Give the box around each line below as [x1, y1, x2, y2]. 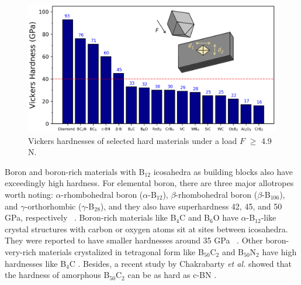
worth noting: [5, 188, 53, 200]
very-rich [5, 245, 36, 257]
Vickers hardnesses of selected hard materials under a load [28, 134, 237, 146]
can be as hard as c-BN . [127, 269, 217, 281]
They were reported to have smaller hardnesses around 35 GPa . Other [5, 234, 263, 246]
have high [262, 245, 297, 257]
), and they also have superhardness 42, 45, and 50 [100, 200, 282, 212]
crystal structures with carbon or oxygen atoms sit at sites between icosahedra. [5, 222, 288, 235]
